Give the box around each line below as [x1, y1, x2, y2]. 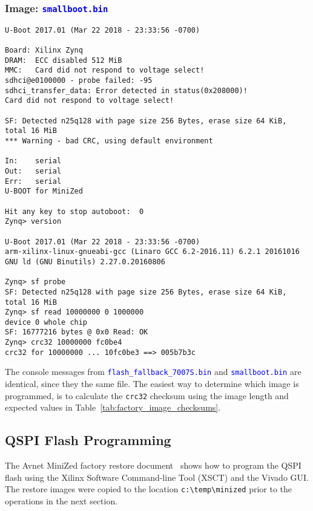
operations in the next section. [5, 494, 118, 507]
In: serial [5, 157, 62, 166]
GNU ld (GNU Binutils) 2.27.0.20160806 [5, 257, 165, 266]
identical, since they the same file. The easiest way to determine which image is [5, 377, 299, 390]
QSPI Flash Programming [5, 431, 171, 449]
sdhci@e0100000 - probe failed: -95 [5, 76, 153, 85]
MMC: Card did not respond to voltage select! [5, 66, 205, 75]
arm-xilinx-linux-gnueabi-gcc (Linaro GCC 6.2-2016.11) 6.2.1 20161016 [5, 247, 300, 256]
